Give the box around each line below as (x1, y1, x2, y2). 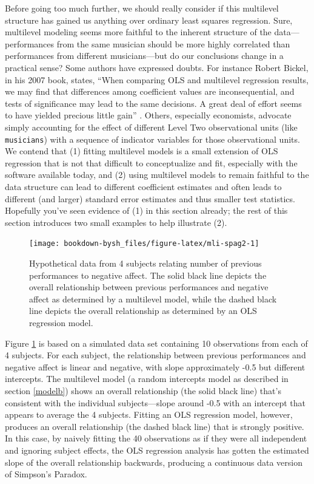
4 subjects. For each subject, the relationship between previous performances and (5, 349, 306, 361)
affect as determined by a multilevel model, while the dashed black (29, 292, 277, 305)
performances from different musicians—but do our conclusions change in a (5, 49, 284, 62)
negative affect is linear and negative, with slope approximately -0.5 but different (5, 360, 306, 373)
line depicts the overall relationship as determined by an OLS (29, 304, 257, 317)
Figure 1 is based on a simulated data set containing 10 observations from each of (5, 336, 308, 349)
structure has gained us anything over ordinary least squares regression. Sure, (5, 13, 293, 26)
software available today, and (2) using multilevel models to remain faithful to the (5, 168, 309, 181)
